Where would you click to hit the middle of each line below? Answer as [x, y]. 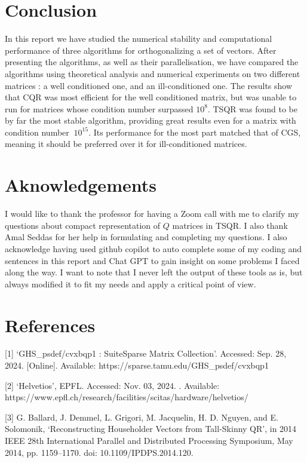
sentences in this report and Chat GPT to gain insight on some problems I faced [152, 260]
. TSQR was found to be [252, 108]
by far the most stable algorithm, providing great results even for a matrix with [151, 120]
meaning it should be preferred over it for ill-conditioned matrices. [126, 144]
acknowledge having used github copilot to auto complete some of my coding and [153, 248]
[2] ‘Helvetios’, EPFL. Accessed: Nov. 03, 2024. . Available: [112, 385]
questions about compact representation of [83, 225]
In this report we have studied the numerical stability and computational [139, 39]
